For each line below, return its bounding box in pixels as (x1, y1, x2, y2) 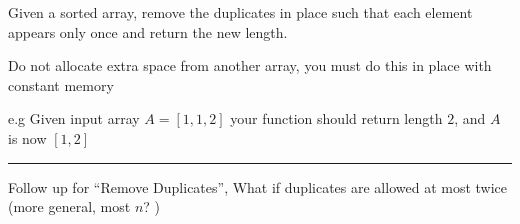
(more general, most (8, 196, 131, 217)
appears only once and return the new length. (8, 21, 288, 42)
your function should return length (230, 108, 443, 129)
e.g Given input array (8, 108, 140, 129)
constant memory (8, 74, 114, 95)
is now (8, 127, 47, 148)
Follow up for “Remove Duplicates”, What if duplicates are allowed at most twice (8, 176, 508, 197)
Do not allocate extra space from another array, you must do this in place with (8, 55, 492, 76)
